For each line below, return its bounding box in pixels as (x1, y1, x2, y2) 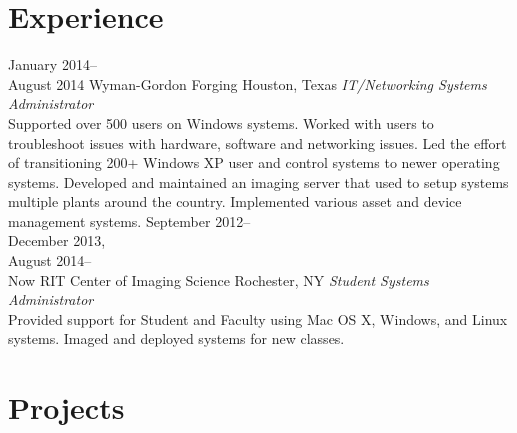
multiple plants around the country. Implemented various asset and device (8, 191, 462, 212)
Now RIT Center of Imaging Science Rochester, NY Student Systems (8, 269, 429, 290)
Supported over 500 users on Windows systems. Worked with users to (8, 112, 434, 133)
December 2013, (8, 230, 106, 251)
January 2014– (8, 54, 97, 75)
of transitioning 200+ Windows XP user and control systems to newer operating (8, 152, 500, 173)
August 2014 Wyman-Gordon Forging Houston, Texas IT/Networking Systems (8, 73, 487, 94)
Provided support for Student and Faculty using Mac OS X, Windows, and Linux (8, 308, 508, 329)
